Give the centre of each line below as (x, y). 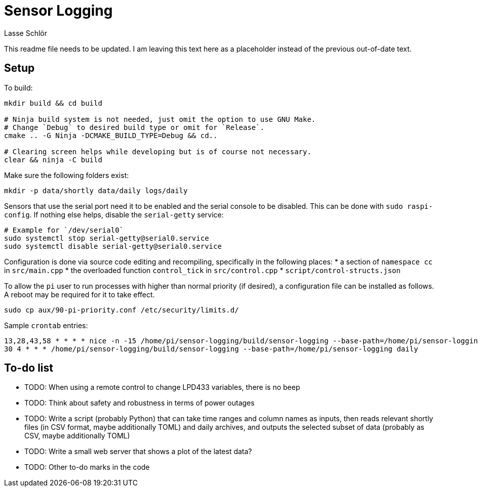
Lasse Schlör (26, 33)
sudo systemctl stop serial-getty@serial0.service (107, 238)
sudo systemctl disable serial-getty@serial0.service (113, 246)
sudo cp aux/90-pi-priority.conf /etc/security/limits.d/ (122, 310)
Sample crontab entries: (46, 325)
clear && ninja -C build (53, 160)
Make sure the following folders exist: (67, 175)
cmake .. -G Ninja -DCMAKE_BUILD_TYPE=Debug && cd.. (111, 135)
